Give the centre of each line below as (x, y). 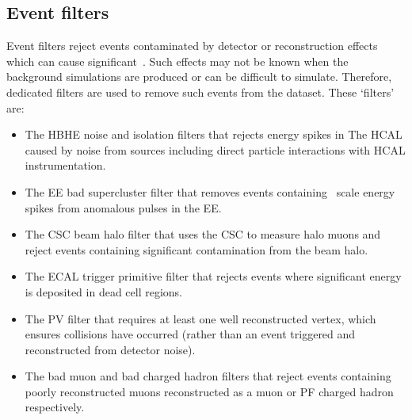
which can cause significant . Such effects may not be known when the (177, 61)
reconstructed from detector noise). (110, 349)
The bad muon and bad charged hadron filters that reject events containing (208, 376)
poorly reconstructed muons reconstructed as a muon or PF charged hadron (209, 391)
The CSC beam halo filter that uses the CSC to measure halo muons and (203, 234)
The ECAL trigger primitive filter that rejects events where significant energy (213, 276)
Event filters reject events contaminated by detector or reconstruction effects (192, 46)
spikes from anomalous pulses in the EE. (123, 207)
